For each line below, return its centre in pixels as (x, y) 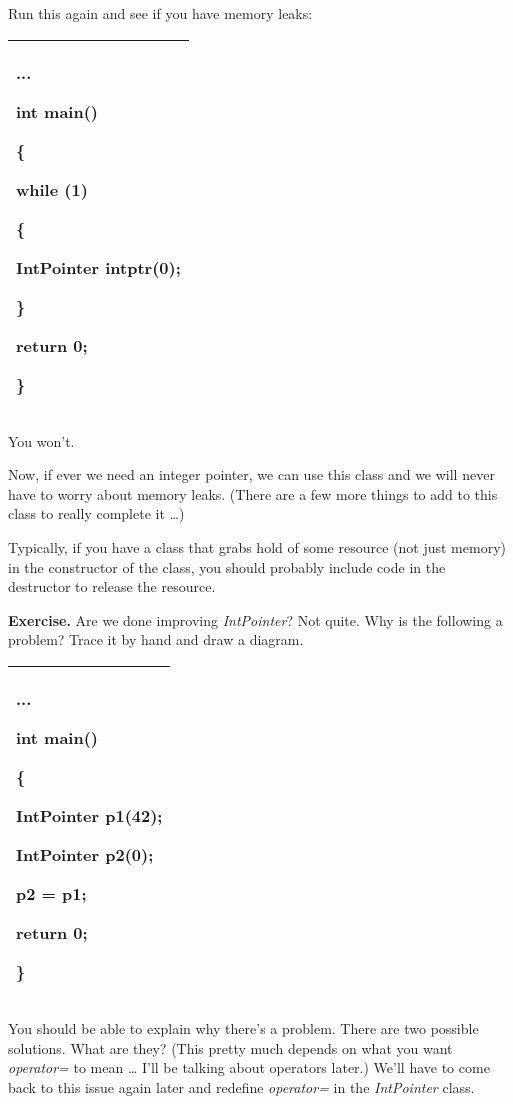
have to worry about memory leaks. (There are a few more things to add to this (253, 493)
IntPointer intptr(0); (98, 267)
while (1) (52, 189)
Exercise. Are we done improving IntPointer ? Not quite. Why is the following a (255, 619)
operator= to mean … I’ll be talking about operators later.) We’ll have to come (249, 1067)
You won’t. (41, 440)
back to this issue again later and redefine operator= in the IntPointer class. (241, 1086)
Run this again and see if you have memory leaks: (160, 13)
